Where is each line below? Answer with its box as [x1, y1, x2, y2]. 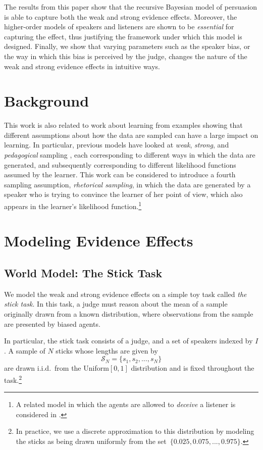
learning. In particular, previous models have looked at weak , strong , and [4, 139, 229, 150]
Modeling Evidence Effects [4, 230, 193, 251]
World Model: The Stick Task [4, 265, 163, 281]
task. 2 [4, 373, 22, 385]
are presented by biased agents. [4, 318, 100, 329]
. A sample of [4, 345, 45, 356]
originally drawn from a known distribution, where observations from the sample [4, 309, 253, 319]
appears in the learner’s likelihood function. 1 [4, 199, 142, 211]
